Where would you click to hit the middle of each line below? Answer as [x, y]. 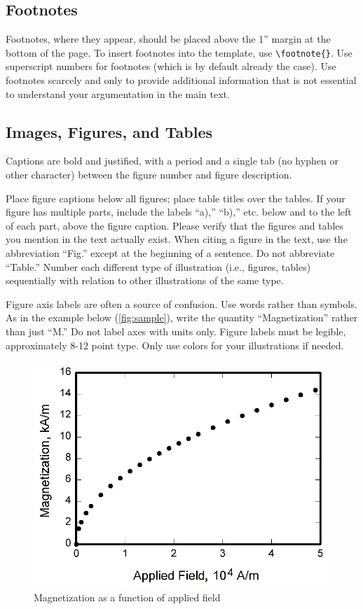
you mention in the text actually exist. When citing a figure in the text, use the [177, 239]
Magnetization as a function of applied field [127, 597]
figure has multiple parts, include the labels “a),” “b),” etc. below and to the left [179, 212]
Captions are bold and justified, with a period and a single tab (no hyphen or [172, 161]
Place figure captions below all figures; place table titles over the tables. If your [176, 198]
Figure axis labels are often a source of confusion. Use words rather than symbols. [181, 303]
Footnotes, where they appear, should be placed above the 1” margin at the [168, 39]
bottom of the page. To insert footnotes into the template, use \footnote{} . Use [179, 52]
